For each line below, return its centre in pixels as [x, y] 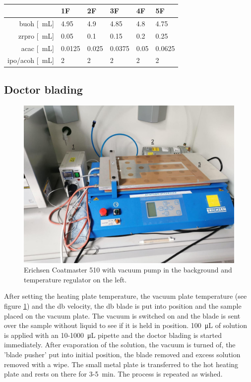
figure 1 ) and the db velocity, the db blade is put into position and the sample [123, 306]
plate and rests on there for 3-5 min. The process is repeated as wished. [113, 374]
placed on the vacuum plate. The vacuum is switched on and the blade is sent [122, 315]
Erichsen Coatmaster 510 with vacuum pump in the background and [128, 270]
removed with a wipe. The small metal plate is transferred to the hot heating [121, 364]
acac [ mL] [37, 48]
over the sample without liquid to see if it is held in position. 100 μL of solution [125, 325]
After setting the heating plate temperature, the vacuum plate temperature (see [125, 296]
